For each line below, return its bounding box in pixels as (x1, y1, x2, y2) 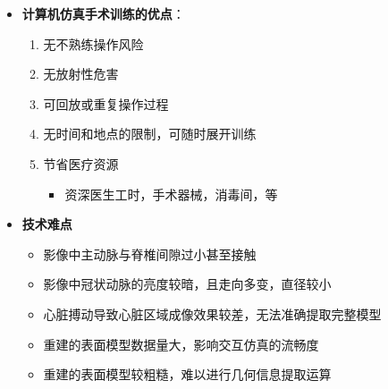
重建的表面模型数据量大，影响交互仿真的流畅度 (43, 334, 319, 353)
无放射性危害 (43, 64, 119, 83)
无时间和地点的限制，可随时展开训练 (43, 124, 257, 143)
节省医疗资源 (43, 154, 119, 173)
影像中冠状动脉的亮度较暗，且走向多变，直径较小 (43, 275, 332, 293)
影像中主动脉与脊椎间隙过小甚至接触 (43, 244, 257, 263)
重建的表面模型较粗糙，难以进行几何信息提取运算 (43, 365, 332, 384)
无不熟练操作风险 (43, 34, 144, 53)
